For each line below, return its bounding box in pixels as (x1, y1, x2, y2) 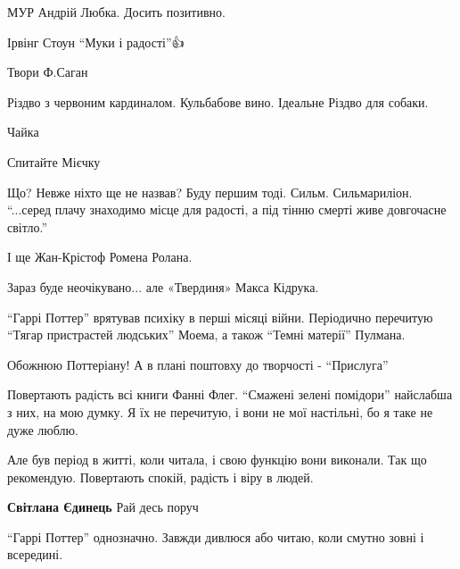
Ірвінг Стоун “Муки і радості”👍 (7, 32, 185, 51)
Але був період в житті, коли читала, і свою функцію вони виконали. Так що (7, 450, 427, 469)
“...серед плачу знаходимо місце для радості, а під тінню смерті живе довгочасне (7, 200, 447, 219)
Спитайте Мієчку (7, 152, 101, 171)
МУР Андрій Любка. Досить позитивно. (7, 3, 226, 21)
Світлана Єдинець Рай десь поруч (7, 498, 199, 516)
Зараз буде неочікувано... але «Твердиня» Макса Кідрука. (7, 277, 319, 296)
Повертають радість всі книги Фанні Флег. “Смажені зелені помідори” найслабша (7, 385, 453, 404)
